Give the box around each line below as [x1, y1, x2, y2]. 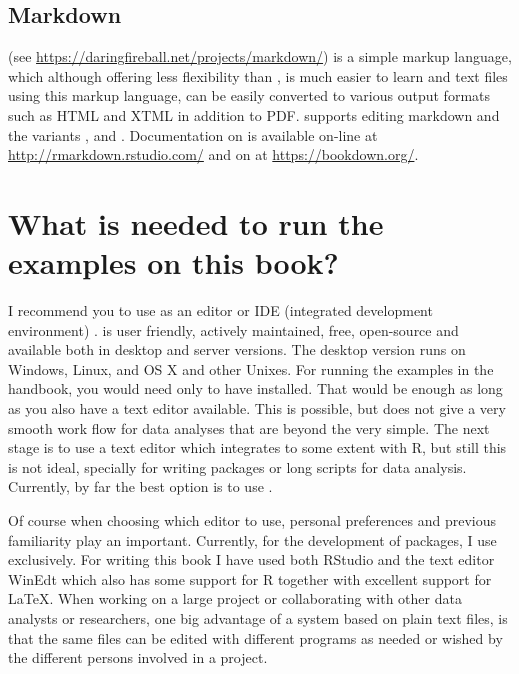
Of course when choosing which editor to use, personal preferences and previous [8, 510, 496, 531]
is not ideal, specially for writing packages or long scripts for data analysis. [8, 456, 467, 477]
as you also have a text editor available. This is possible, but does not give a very [8, 398, 506, 419]
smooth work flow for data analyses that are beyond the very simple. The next [8, 417, 490, 438]
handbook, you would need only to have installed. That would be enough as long [8, 378, 503, 399]
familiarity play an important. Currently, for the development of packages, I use [8, 529, 497, 550]
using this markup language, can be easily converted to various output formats [8, 85, 491, 106]
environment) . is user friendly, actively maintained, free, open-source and [8, 319, 459, 340]
